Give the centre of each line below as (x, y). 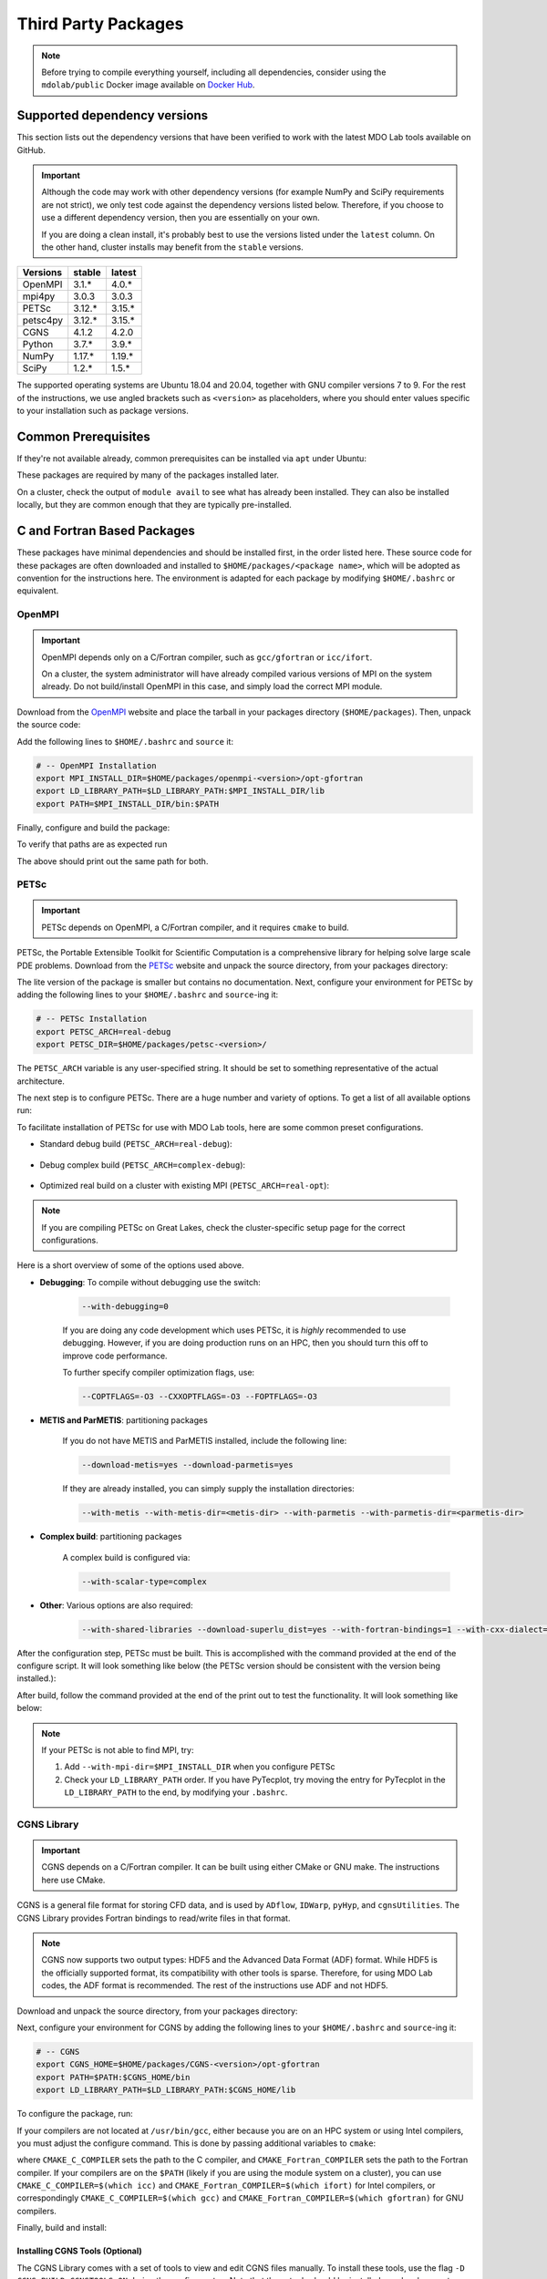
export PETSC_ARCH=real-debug (103, 1031)
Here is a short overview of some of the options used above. (130, 1265)
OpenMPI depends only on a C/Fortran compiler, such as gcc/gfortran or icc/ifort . (207, 657)
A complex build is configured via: (126, 1557)
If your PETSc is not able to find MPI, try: (118, 1749)
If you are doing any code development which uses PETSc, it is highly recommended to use (234, 1330)
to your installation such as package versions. (103, 411)
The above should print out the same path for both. (113, 861)
